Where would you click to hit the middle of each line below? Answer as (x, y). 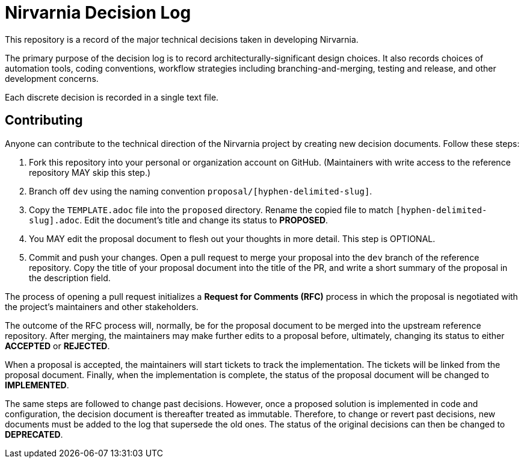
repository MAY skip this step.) (90, 172)
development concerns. (52, 78)
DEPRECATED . (34, 434)
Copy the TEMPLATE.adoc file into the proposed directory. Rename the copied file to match (211, 210)
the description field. (70, 278)
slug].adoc (54, 220)
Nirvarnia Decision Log (98, 13)
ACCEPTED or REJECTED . (57, 346)
